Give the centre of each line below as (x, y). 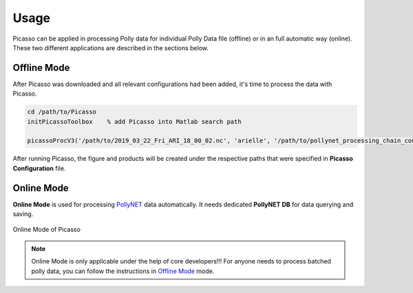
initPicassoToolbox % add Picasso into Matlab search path (134, 121)
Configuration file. (39, 168)
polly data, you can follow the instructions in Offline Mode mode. (123, 271)
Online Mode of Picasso (46, 230)
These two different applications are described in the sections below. (111, 47)
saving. (23, 214)
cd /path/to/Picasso (62, 112)
